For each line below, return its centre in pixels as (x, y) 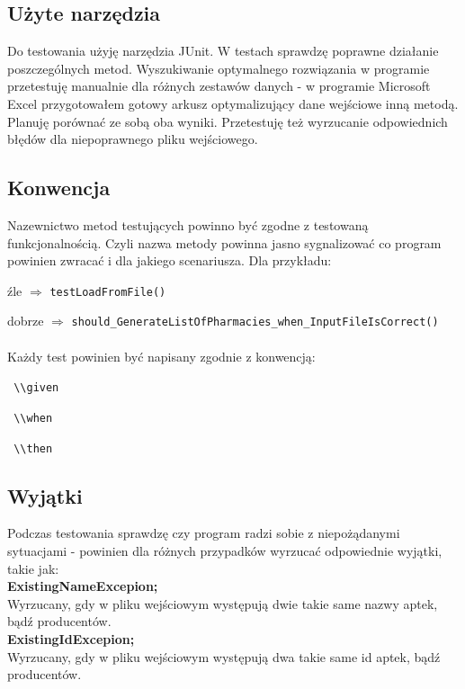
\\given (36, 388)
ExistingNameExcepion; (83, 586)
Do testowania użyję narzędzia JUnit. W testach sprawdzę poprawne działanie (223, 51)
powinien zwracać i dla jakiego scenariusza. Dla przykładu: (170, 260)
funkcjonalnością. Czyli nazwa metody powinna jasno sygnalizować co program (224, 242)
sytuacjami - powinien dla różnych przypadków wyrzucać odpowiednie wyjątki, (225, 551)
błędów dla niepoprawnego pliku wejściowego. (133, 139)
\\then (33, 448)
